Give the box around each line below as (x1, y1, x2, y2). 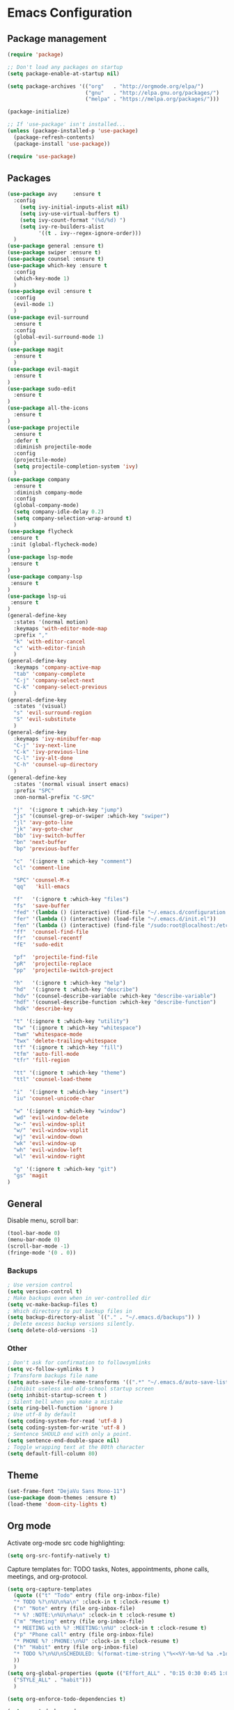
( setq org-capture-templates (7, 1585, 92, 1593)
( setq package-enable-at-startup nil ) (7, 70, 120, 77)
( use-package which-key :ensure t (7, 262, 108, 269)
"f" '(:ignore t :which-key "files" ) (13, 896, 130, 903)
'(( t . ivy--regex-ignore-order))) (38, 229, 141, 236)
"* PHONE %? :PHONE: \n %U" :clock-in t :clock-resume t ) (13, 1637, 179, 1644)
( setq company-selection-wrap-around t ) (13, 515, 132, 522)
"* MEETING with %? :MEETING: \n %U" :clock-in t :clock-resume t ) (13, 1624, 208, 1631)
